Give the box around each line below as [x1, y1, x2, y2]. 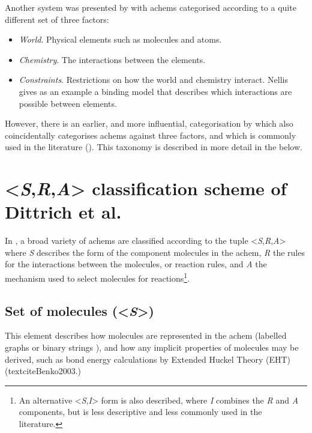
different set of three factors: [5, 13, 109, 25]
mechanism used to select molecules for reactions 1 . [5, 270, 190, 284]
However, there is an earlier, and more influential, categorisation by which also [5, 117, 293, 130]
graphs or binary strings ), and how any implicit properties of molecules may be [5, 341, 299, 354]
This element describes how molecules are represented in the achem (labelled [5, 329, 287, 342]
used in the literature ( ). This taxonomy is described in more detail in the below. [5, 141, 302, 153]
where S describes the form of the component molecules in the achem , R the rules [5, 246, 305, 258]
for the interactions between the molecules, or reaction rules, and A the [5, 258, 267, 270]
